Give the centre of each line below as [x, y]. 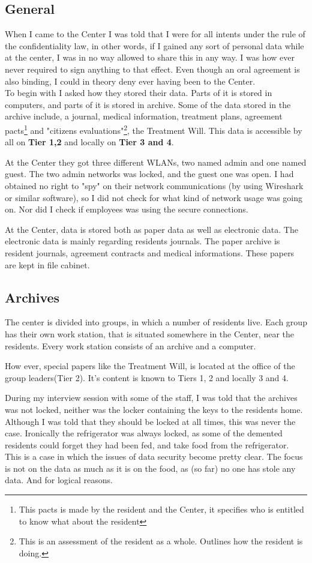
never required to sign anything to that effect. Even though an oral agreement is [152, 69]
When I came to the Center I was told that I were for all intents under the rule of [155, 34]
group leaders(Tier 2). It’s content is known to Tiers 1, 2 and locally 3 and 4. [147, 377]
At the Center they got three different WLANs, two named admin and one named [156, 162]
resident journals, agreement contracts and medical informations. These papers [150, 252]
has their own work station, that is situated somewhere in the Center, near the [149, 333]
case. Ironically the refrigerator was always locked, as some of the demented [144, 433]
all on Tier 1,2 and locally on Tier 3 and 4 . [89, 142]
